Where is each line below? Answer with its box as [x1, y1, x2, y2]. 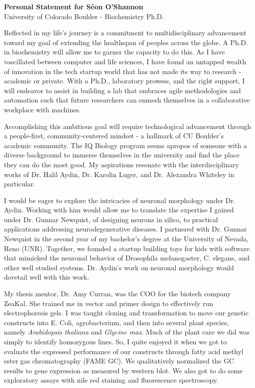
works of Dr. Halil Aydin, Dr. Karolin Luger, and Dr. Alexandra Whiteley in [4, 169, 234, 179]
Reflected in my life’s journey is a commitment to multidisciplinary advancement [4, 27, 247, 38]
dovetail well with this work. [4, 272, 89, 282]
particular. [4, 179, 35, 189]
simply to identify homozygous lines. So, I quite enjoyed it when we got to [4, 336, 227, 346]
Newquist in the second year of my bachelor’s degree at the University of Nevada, [4, 233, 249, 244]
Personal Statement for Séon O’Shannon [4, 1, 143, 11]
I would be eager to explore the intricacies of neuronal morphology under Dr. [4, 195, 235, 205]
